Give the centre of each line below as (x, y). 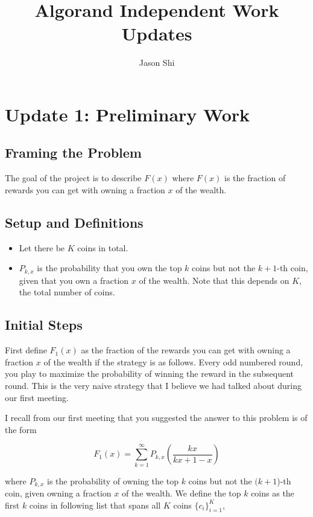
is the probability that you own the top (109, 268)
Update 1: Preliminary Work (128, 114)
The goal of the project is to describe (73, 178)
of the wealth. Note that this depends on (214, 280)
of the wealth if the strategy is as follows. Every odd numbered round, (173, 361)
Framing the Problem (73, 153)
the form (21, 429)
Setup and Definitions (74, 222)
